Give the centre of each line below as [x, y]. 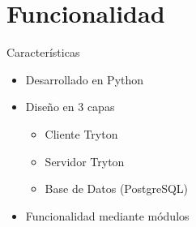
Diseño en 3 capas [70, 107]
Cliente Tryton [81, 133]
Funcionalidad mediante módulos [107, 215]
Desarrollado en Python [85, 79]
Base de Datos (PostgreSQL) [117, 188]
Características [43, 52]
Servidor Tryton [85, 161]
